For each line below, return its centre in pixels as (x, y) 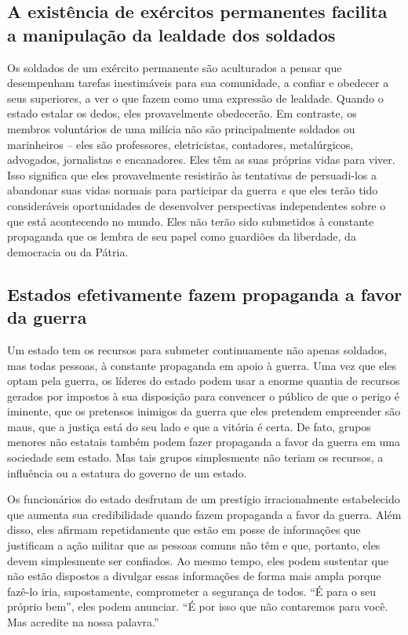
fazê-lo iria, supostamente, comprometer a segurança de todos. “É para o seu (192, 591)
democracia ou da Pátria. (68, 251)
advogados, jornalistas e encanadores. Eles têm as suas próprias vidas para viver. (201, 160)
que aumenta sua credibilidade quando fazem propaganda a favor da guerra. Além (204, 514)
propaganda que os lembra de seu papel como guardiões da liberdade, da (182, 236)
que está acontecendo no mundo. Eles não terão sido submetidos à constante (191, 221)
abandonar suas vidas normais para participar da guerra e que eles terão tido (193, 190)
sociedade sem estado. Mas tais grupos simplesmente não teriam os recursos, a (195, 457)
